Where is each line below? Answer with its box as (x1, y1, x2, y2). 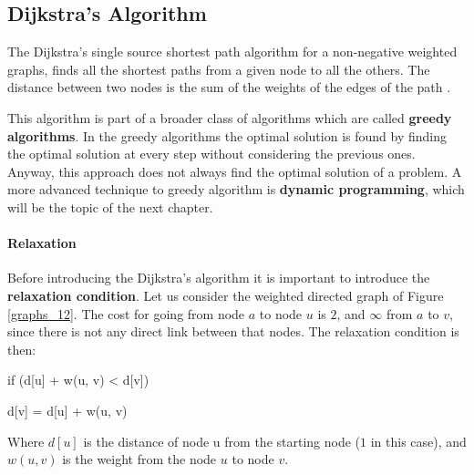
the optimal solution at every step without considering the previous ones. (7, 144, 416, 163)
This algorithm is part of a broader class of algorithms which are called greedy (7, 108, 452, 127)
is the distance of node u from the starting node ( (83, 431, 361, 450)
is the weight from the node (62, 449, 217, 469)
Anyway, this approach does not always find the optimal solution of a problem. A (7, 161, 462, 181)
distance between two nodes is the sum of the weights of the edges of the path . (7, 77, 451, 97)
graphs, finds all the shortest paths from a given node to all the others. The (7, 59, 430, 78)
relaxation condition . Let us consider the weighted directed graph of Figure (7, 285, 444, 305)
